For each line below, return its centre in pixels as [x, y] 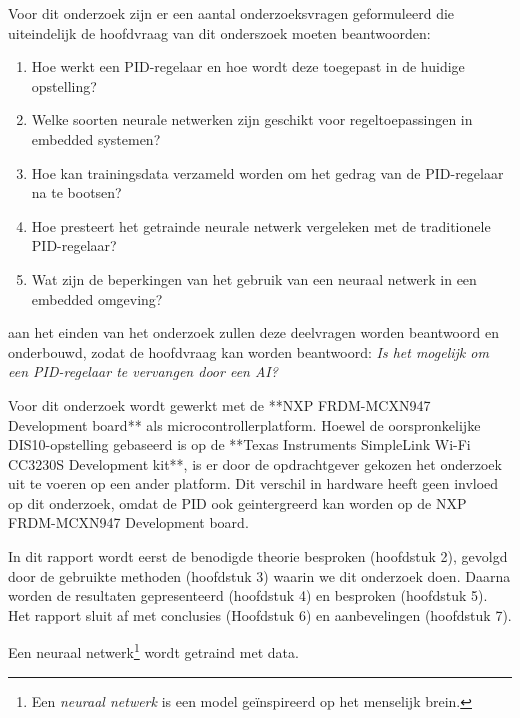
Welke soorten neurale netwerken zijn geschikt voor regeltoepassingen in [252, 119]
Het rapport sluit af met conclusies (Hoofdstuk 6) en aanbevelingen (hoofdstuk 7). [260, 614]
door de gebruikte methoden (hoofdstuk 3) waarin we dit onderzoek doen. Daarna [259, 575]
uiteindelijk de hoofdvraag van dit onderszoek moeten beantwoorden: [219, 32]
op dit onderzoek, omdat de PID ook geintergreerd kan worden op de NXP [237, 502]
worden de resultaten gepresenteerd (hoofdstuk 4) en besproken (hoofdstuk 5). [248, 595]
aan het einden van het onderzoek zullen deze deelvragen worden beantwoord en [253, 332]
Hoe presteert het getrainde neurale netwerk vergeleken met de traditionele [261, 225]
